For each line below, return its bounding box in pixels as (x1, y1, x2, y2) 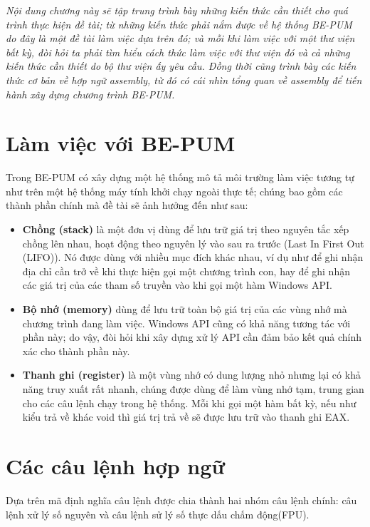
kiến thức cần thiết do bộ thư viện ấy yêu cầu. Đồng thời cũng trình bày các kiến (6, 58, 356, 73)
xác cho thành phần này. (22, 343, 130, 358)
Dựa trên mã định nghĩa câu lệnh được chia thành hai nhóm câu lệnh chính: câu (6, 492, 357, 507)
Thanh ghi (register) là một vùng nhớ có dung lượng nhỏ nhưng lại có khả (22, 367, 361, 382)
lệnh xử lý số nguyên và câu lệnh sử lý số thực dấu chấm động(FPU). (6, 506, 310, 521)
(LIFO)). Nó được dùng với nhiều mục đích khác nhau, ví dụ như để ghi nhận (22, 250, 364, 265)
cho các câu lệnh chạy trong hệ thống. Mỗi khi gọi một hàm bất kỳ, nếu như (22, 395, 356, 410)
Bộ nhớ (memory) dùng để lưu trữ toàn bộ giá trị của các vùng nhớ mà (22, 302, 347, 317)
